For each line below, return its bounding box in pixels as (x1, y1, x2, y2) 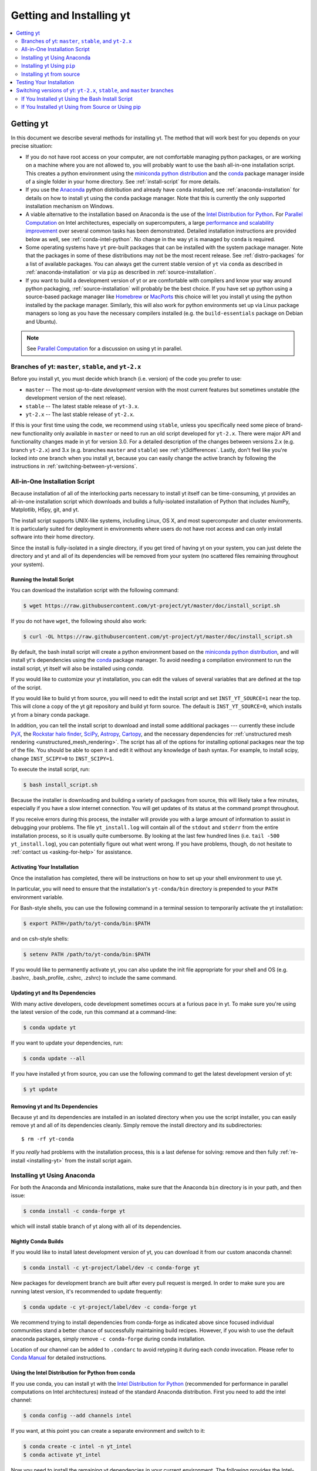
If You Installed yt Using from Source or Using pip (21, 104, 141, 111)
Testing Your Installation (16, 78, 75, 85)
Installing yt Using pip (21, 62, 76, 69)
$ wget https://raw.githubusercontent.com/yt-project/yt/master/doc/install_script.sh (23, 603, 281, 609)
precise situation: (11, 142, 53, 149)
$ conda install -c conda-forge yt (23, 1208, 126, 1214)
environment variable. (11, 893, 64, 900)
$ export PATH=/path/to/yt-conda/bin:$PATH (23, 920, 151, 927)
